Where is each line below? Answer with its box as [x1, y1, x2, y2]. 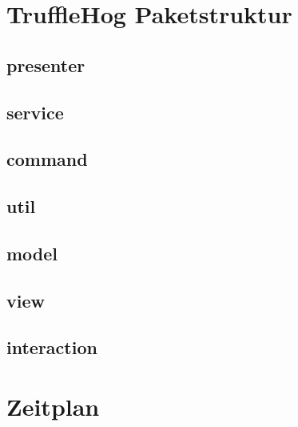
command [6, 147, 88, 171]
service [6, 99, 64, 124]
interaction [6, 335, 97, 360]
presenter [6, 52, 85, 77]
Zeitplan [6, 390, 100, 423]
